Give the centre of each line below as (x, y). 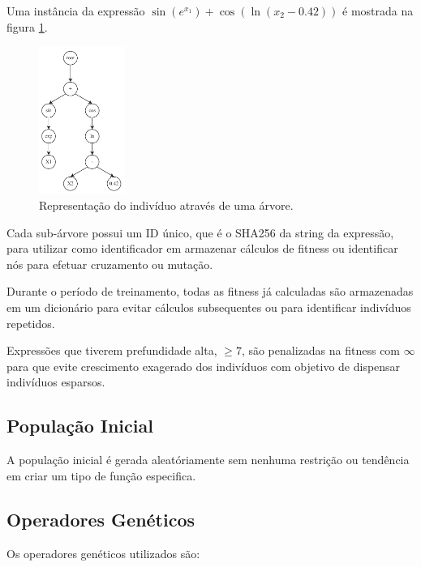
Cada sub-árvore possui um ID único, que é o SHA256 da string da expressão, (200, 232)
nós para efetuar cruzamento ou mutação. (110, 264)
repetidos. (31, 323)
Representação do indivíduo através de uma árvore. (166, 205)
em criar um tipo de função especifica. (101, 475)
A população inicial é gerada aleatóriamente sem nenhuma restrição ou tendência (208, 460)
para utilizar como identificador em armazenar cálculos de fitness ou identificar (202, 248)
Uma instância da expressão (76, 11)
